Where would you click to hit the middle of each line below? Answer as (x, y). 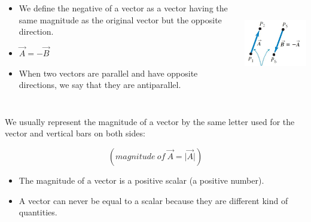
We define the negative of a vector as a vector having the (123, 8)
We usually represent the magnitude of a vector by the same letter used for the (150, 121)
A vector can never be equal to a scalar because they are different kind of (153, 200)
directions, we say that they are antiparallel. (100, 85)
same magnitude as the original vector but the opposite (120, 19)
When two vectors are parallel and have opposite (108, 73)
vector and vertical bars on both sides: (75, 133)
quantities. (38, 212)
